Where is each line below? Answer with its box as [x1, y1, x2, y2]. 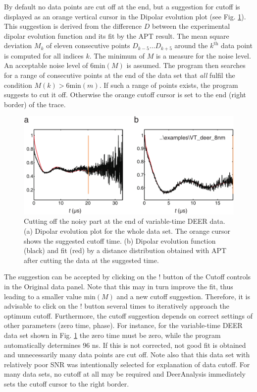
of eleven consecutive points [46, 40, 130, 51]
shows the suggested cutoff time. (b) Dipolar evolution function [24, 235, 216, 246]
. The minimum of [89, 50, 145, 61]
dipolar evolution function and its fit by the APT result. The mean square [4, 30, 229, 41]
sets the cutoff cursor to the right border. [4, 378, 129, 389]
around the [174, 40, 208, 51]
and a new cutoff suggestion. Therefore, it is [116, 291, 251, 301]
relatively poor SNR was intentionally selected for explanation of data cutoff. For [4, 359, 250, 369]
